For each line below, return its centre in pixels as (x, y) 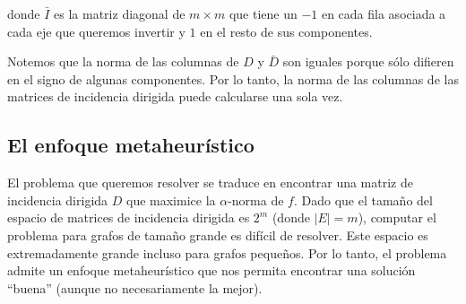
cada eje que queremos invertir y (96, 31)
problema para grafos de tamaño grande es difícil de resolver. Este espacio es (218, 235)
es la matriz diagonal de (120, 13)
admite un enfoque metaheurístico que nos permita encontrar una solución (211, 270)
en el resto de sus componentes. (286, 31)
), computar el (397, 217)
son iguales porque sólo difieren (368, 61)
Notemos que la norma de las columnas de (123, 61)
